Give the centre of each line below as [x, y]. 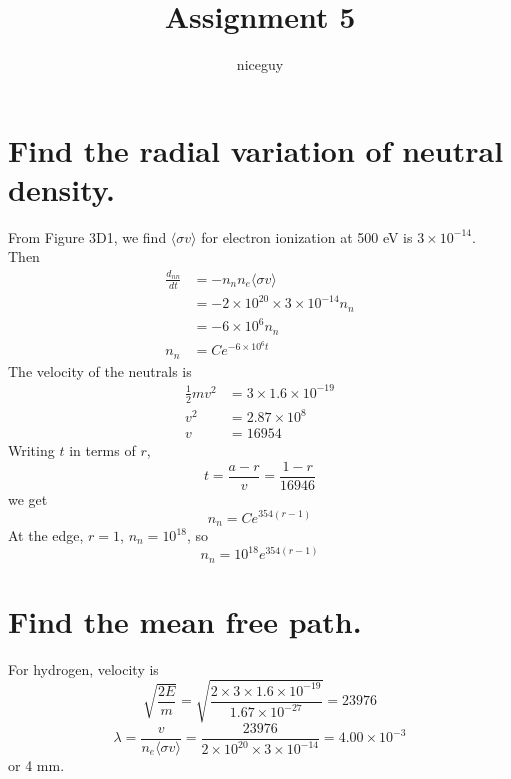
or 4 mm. [36, 764]
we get [28, 498]
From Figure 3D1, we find [87, 236]
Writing [31, 450]
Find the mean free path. [185, 620]
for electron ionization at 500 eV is [307, 236]
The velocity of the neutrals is [100, 370]
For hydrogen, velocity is [83, 668]
